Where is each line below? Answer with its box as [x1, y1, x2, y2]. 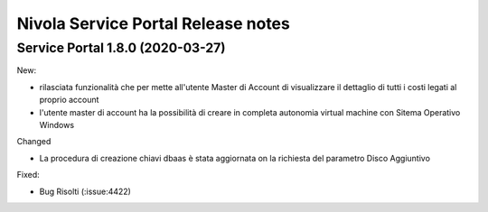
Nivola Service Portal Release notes [16, 14, 291, 33]
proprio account [39, 95, 99, 106]
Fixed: [16, 170, 40, 180]
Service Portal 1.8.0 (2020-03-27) [16, 40, 226, 56]
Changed [16, 136, 52, 147]
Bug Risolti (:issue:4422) [39, 186, 131, 197]
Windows [39, 119, 75, 130]
